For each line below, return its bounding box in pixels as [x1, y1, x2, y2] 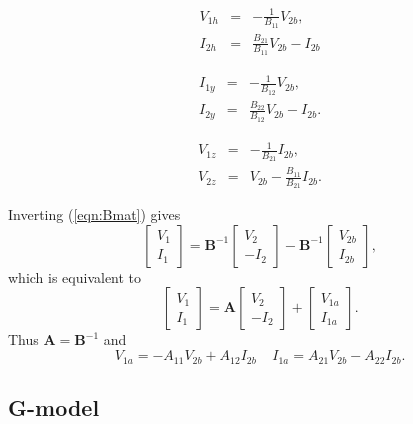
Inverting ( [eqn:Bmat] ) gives [8, 204, 181, 225]
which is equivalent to [8, 266, 142, 287]
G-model [8, 391, 100, 422]
